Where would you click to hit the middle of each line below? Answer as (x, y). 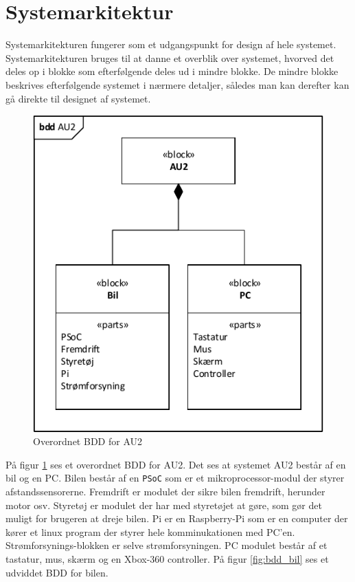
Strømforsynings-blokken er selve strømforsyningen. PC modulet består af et (167, 545)
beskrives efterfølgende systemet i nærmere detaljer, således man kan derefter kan (177, 84)
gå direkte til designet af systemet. (78, 98)
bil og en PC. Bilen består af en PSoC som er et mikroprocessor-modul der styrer (175, 478)
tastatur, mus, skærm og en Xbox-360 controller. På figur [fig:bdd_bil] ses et (167, 558)
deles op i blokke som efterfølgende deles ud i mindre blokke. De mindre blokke (172, 71)
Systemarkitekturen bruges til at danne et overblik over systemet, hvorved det (170, 57)
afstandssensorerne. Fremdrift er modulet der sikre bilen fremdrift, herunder (165, 491)
